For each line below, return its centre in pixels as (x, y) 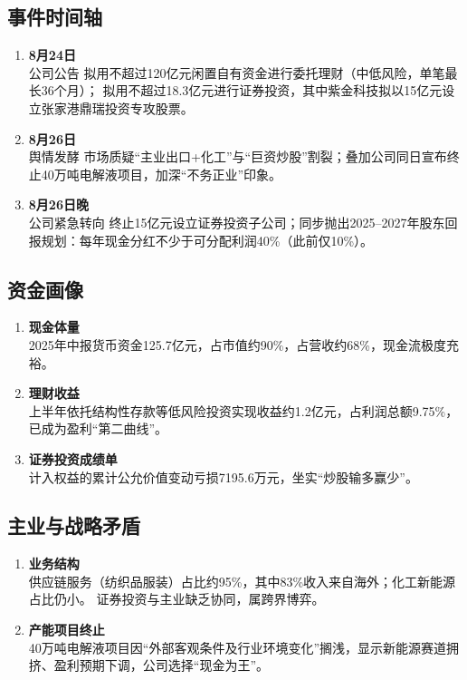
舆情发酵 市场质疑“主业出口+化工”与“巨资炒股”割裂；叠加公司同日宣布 (238, 156)
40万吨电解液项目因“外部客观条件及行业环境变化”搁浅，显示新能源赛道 (238, 647)
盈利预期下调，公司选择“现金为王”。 (162, 665)
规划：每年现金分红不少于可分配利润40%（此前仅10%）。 (207, 240)
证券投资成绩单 (73, 458)
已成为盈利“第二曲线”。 (98, 428)
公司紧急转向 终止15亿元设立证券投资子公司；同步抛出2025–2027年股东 (237, 222)
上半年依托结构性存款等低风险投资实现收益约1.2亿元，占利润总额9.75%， (243, 410)
